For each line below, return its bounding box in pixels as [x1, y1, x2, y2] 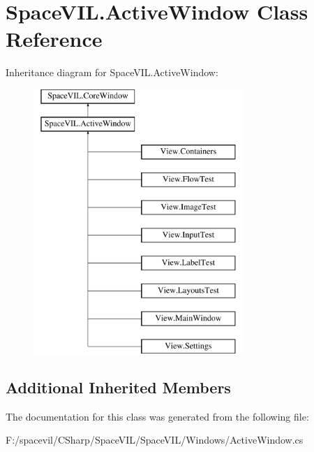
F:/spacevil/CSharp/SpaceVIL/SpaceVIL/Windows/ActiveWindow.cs [6, 432, 304, 447]
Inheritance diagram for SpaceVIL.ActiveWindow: [6, 65, 218, 80]
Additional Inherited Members [6, 376, 231, 398]
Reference [6, 24, 103, 53]
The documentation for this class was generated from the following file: [6, 409, 309, 423]
